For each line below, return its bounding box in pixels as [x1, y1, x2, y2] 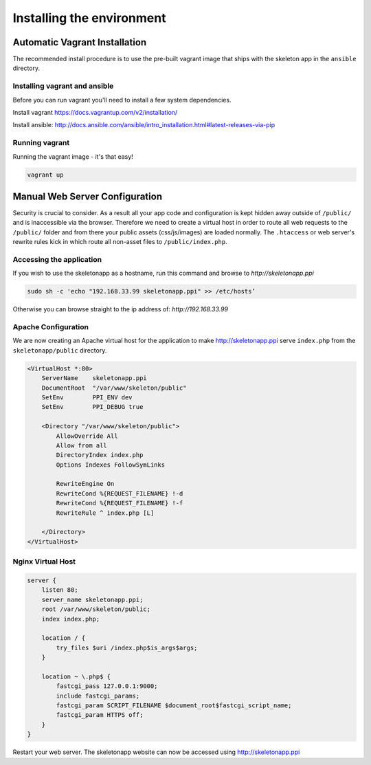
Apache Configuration [12, 322, 89, 332]
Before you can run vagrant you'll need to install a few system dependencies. [12, 96, 232, 104]
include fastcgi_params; [56, 691, 140, 700]
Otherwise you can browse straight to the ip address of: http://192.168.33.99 [12, 305, 229, 313]
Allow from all [56, 441, 108, 450]
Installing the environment [12, 10, 166, 25]
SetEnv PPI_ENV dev [41, 393, 133, 401]
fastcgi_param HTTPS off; [56, 711, 144, 719]
